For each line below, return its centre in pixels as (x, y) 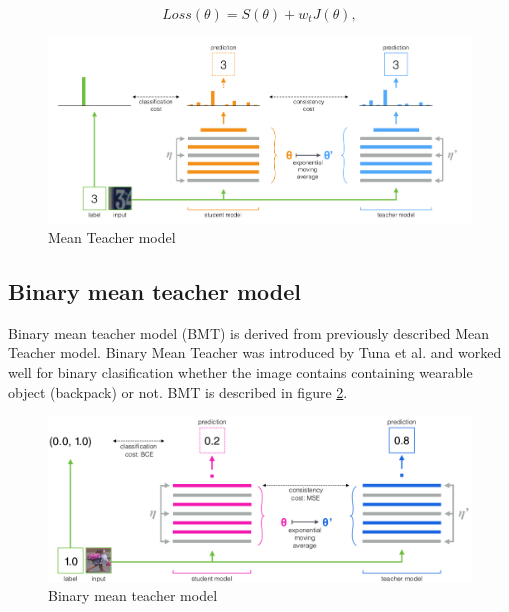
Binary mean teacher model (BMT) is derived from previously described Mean (249, 332)
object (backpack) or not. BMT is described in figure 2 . (178, 391)
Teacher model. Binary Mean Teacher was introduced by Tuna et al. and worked (255, 352)
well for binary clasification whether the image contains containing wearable (240, 372)
